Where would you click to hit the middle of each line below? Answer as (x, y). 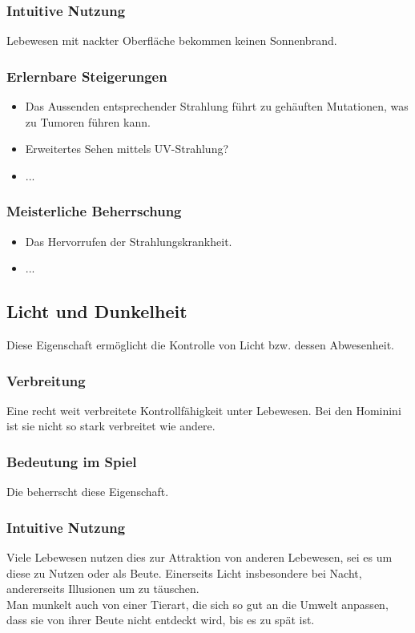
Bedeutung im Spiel (72, 461)
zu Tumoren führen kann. (88, 121)
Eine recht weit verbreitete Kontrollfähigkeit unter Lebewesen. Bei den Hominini (204, 410)
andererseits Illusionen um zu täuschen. (103, 589)
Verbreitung (46, 380)
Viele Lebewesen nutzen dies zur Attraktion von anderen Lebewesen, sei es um (199, 557)
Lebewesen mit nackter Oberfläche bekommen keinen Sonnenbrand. (172, 40)
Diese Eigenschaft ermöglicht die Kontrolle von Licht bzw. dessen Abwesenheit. (200, 345)
